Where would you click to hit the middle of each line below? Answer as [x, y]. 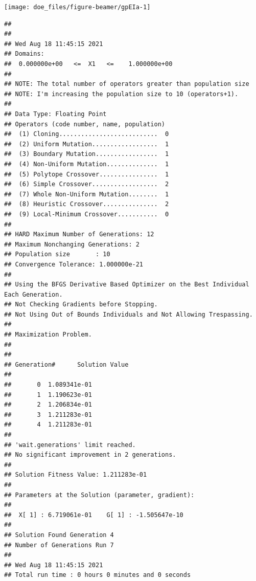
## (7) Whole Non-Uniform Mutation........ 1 [87, 194]
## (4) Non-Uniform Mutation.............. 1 [87, 164]
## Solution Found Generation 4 [59, 535]
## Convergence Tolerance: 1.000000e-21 [74, 264]
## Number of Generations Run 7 [59, 545]
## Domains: [24, 54]
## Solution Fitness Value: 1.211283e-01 [76, 475]
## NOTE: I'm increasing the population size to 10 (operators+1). [121, 94]
